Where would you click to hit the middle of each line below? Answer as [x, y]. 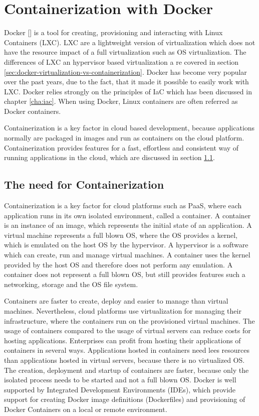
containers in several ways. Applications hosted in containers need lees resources [127, 350]
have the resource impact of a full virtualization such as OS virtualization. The [125, 52]
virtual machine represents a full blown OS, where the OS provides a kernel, [121, 235]
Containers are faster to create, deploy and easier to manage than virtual [116, 301]
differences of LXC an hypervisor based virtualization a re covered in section [121, 61]
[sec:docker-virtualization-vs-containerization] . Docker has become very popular [125, 72]
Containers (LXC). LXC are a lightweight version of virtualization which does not [130, 42]
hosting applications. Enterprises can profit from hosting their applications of [122, 340]
